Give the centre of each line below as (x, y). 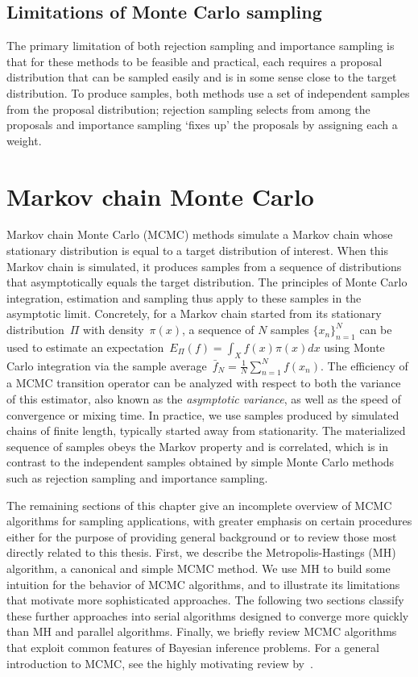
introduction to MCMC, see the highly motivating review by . (160, 663)
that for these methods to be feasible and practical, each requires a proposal (195, 61)
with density (114, 330)
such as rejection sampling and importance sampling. (137, 478)
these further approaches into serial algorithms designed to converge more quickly (208, 615)
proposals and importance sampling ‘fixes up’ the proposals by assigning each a (202, 125)
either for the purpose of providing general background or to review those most (202, 536)
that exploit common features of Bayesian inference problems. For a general (193, 647)
